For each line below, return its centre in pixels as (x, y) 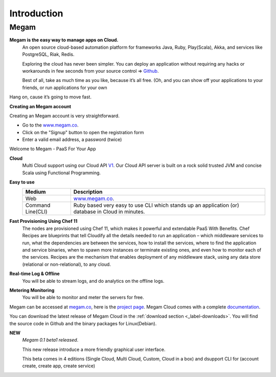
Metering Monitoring (32, 290)
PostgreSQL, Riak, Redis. (48, 54)
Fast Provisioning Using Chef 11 (43, 221)
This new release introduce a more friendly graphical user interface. (94, 349)
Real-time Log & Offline (34, 274)
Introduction (36, 13)
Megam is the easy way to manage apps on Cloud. (64, 40)
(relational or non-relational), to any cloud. (66, 264)
